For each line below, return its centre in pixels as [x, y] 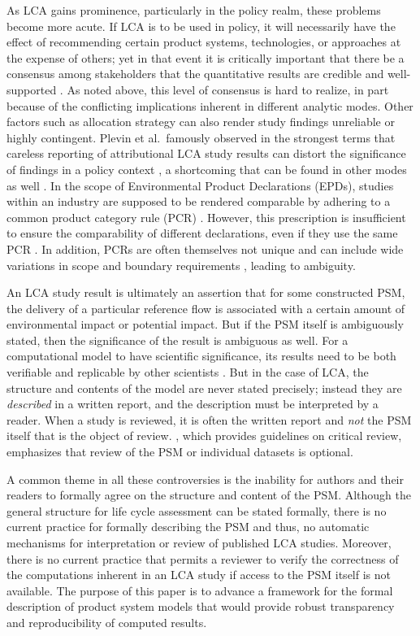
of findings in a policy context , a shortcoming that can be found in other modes [207, 169]
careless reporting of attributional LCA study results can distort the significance [206, 153]
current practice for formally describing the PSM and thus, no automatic [188, 527]
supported [32, 89]
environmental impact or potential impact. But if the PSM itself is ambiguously [205, 324]
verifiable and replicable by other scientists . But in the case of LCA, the [188, 372]
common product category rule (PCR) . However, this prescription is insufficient [206, 217]
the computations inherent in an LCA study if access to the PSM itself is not [199, 575]
